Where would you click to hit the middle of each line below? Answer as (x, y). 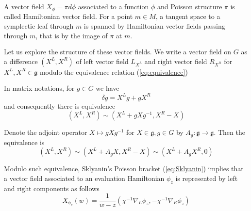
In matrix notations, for (39, 88)
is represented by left (207, 178)
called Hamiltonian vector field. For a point (68, 16)
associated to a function (113, 6)
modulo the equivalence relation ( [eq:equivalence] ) (114, 72)
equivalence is (24, 142)
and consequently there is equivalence (60, 105)
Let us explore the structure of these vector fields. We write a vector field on (118, 52)
